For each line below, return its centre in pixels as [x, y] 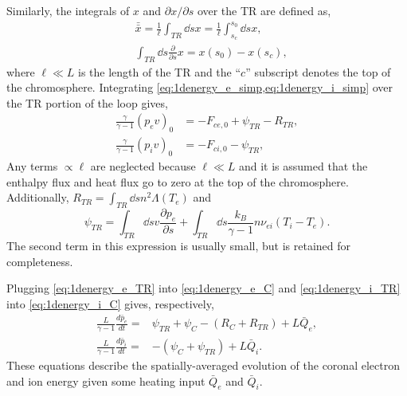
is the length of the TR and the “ [160, 71]
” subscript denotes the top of [318, 71]
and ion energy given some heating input [106, 380]
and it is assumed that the [303, 166]
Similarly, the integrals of [68, 10]
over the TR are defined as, [264, 10]
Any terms [32, 166]
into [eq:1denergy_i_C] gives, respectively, [110, 303]
